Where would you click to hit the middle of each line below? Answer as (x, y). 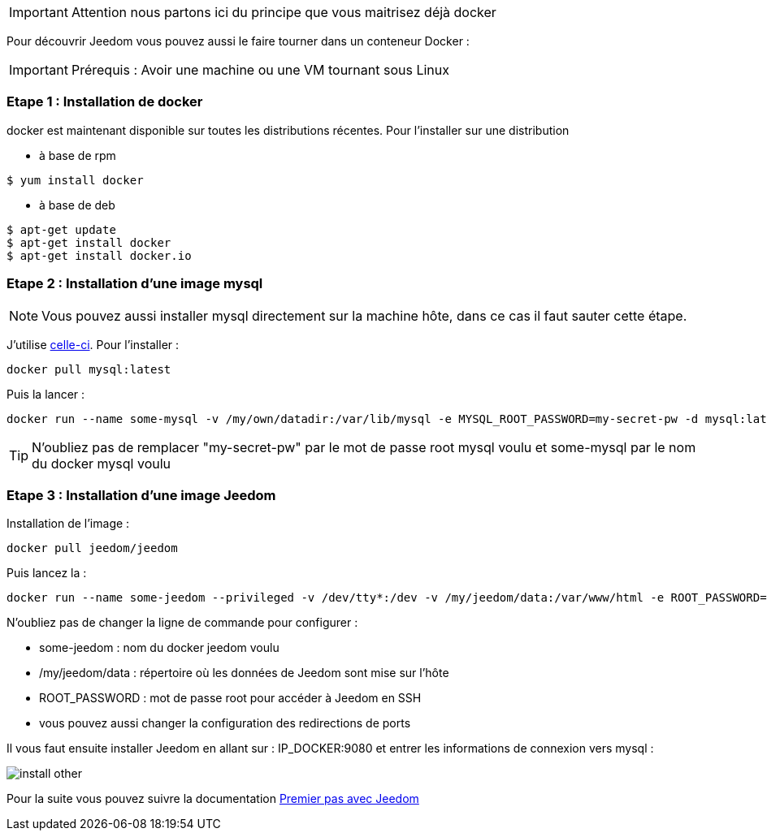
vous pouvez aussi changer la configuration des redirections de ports (225, 723)
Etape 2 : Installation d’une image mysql (135, 284)
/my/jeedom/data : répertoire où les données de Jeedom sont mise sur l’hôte (244, 673)
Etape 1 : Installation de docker (105, 102)
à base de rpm (78, 155)
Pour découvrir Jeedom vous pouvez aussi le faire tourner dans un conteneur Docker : (238, 41)
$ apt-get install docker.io (99, 255)
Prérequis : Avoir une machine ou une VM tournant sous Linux (260, 70)
